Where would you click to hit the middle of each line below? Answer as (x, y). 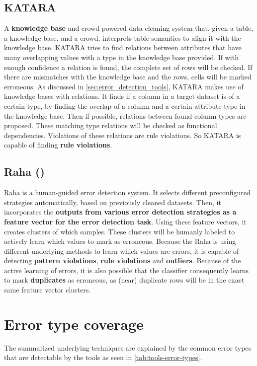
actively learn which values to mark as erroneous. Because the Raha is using (120, 241)
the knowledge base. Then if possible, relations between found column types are (125, 115)
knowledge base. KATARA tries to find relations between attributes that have (123, 47)
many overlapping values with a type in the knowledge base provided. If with (121, 57)
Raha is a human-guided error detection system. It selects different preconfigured (127, 192)
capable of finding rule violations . (58, 145)
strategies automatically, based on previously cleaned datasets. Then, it (113, 202)
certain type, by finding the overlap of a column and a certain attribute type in (125, 106)
